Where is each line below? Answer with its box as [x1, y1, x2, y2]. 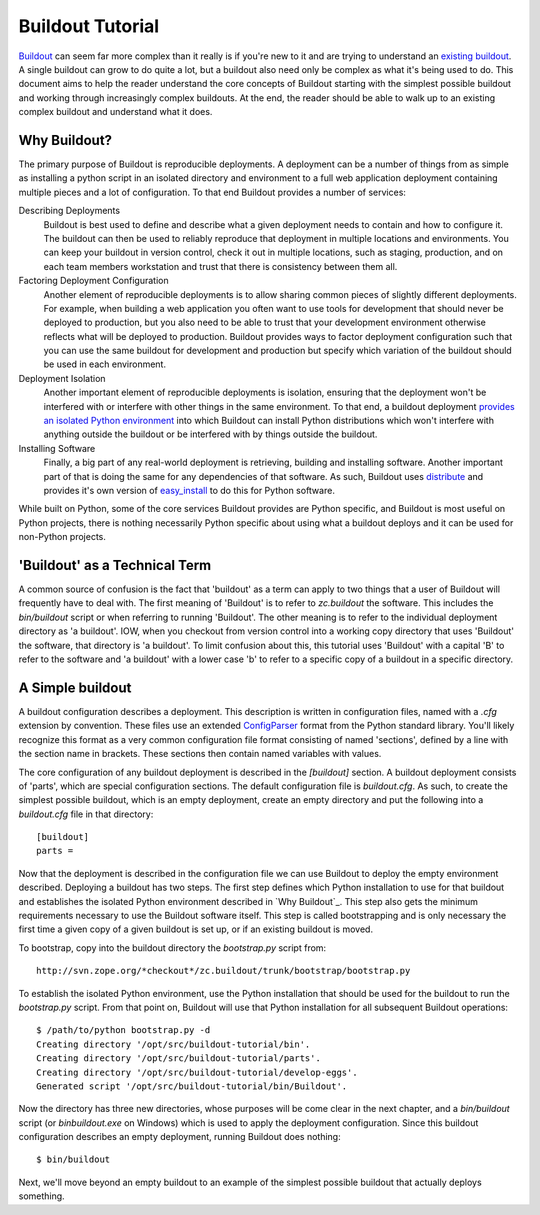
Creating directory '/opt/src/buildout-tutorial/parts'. [36, 1053, 322, 1064]
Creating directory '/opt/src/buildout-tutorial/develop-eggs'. [36, 1066, 359, 1078]
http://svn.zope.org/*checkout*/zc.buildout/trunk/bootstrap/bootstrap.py [36, 965, 411, 977]
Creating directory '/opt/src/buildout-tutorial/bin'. [36, 1038, 311, 1050]
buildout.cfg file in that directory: [18, 808, 154, 820]
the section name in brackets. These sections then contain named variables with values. [18, 748, 382, 760]
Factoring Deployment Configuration [18, 275, 169, 287]
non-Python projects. [18, 531, 107, 543]
